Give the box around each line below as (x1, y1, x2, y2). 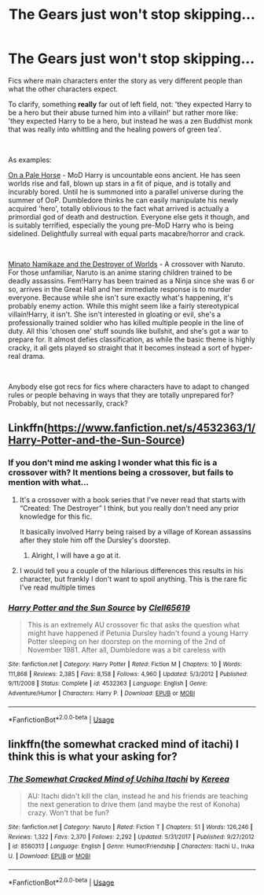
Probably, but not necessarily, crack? (8, 398, 128, 408)
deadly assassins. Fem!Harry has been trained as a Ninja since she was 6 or (8, 276, 255, 285)
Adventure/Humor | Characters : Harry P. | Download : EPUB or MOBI (8, 689, 196, 697)
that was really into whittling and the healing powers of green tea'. (8, 124, 222, 134)
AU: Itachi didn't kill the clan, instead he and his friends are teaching (27, 791, 249, 801)
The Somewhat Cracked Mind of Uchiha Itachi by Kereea (8, 773, 230, 784)
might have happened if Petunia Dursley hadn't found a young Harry (27, 628, 249, 638)
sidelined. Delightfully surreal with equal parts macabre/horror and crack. (8, 228, 246, 238)
